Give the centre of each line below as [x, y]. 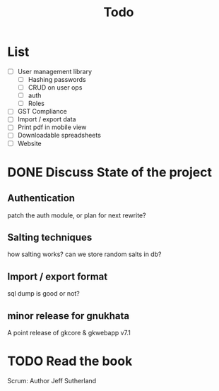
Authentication [41, 198]
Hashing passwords [57, 79]
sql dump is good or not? [43, 294]
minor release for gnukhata [68, 316]
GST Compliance [42, 112]
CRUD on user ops [55, 88]
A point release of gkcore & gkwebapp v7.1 [69, 333]
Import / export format [58, 276]
